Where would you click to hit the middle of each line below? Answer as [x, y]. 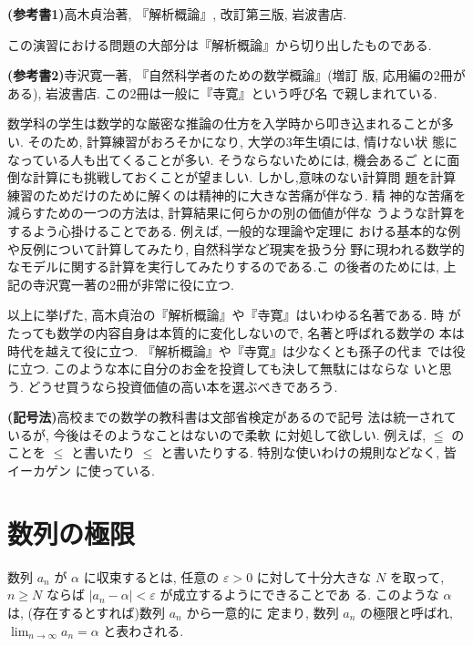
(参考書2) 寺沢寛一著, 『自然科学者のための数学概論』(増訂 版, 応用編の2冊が [236, 75]
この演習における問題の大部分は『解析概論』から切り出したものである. [220, 44]
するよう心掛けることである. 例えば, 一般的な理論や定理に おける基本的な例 [234, 230]
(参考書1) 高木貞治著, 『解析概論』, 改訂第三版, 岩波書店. [177, 14]
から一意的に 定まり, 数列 [262, 612]
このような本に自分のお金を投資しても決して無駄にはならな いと [246, 369]
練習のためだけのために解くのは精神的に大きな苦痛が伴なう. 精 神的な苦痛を [237, 195]
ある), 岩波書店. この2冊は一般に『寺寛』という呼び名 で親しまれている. [222, 92]
